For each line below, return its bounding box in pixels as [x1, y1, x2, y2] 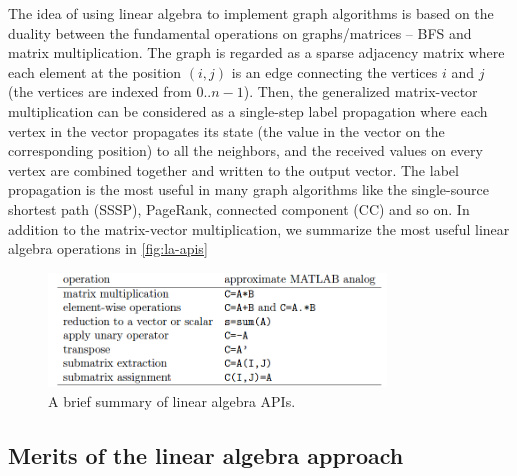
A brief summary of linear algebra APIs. [48, 390, 296, 411]
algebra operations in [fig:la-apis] [8, 238, 208, 259]
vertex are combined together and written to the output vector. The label [8, 159, 459, 180]
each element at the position [8, 61, 182, 82]
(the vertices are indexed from [8, 81, 192, 102]
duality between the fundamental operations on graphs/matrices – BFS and [8, 22, 472, 43]
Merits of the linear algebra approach [8, 439, 404, 470]
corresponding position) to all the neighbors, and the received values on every [8, 140, 483, 161]
